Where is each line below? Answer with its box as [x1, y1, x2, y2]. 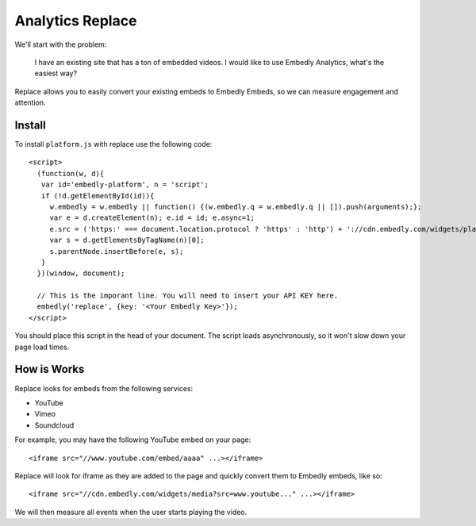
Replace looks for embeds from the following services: [14, 383, 194, 393]
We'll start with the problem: [14, 40, 107, 49]
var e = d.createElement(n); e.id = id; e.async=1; [49, 213, 255, 222]
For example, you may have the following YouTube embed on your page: [14, 435, 251, 444]
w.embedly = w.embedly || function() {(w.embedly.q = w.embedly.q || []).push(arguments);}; [49, 202, 422, 211]
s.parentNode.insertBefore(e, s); [49, 247, 184, 255]
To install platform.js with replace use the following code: [14, 140, 213, 149]
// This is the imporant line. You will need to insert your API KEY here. [36, 291, 339, 301]
